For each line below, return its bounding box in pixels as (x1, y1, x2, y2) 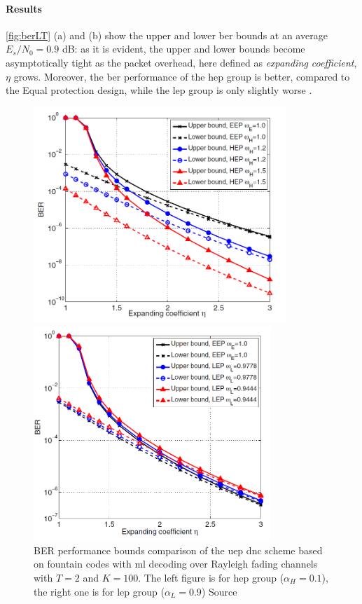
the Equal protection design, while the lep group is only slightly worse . (6, 83, 312, 97)
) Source (201, 584, 237, 598)
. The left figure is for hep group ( (138, 570, 284, 584)
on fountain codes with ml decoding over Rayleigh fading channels (34, 556, 318, 571)
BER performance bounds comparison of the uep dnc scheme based (34, 542, 323, 557)
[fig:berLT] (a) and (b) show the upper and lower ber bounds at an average (6, 27, 328, 42)
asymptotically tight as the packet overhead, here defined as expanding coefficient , (6, 55, 357, 69)
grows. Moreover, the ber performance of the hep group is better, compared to (13, 69, 350, 83)
